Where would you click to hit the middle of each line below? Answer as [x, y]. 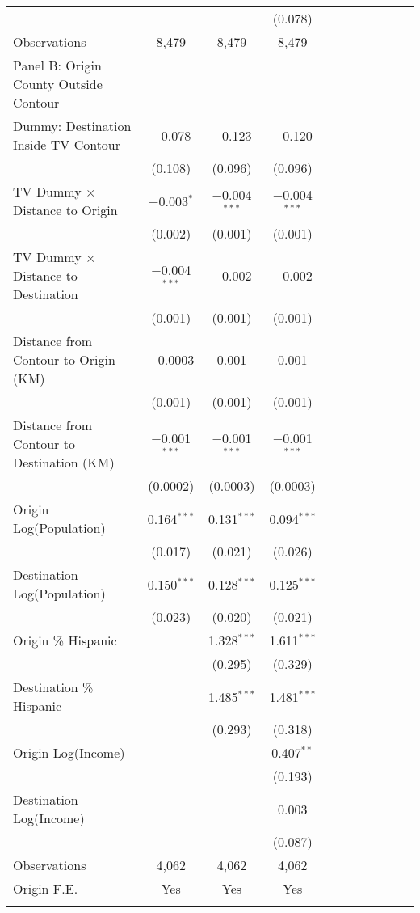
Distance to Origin [65, 210]
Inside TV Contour [67, 144]
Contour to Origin [64, 359]
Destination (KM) [64, 462]
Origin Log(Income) [69, 752]
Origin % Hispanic [65, 640]
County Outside [58, 84]
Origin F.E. [46, 888]
